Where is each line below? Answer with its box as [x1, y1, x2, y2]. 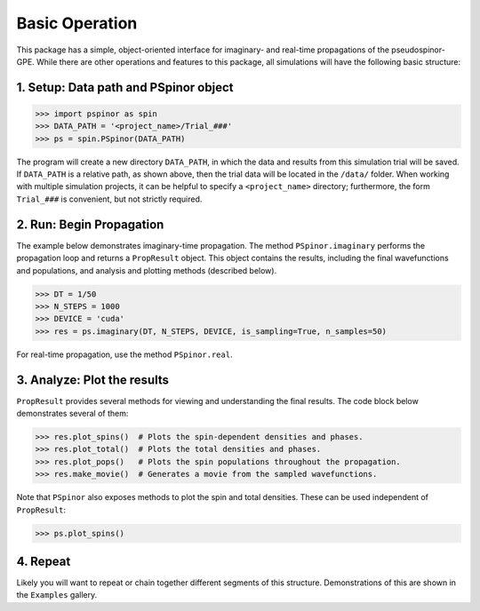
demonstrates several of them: [16, 409, 129, 418]
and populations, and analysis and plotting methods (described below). [16, 265, 277, 275]
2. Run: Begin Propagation [16, 217, 164, 232]
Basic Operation [16, 13, 138, 33]
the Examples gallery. [16, 590, 98, 600]
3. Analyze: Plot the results [16, 372, 169, 387]
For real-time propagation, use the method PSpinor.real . [16, 349, 233, 360]
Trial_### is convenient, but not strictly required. [16, 194, 203, 204]
